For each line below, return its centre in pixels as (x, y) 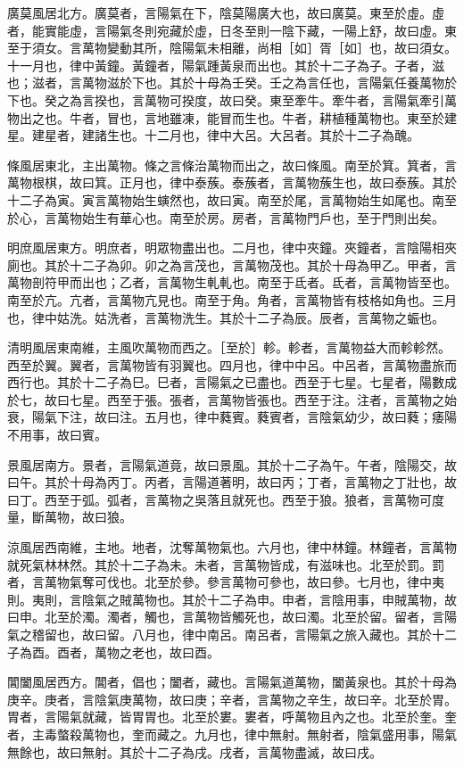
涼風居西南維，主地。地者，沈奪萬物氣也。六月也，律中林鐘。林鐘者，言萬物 (232, 547)
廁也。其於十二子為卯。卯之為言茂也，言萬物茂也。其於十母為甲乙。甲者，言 (232, 264)
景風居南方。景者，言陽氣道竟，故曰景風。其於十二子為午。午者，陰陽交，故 (232, 464)
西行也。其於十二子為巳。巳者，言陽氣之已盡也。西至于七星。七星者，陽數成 (232, 382)
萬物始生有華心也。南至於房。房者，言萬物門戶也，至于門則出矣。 (250, 217)
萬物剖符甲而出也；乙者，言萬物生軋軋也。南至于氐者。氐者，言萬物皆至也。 (232, 282)
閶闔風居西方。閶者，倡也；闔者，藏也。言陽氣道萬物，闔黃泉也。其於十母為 (232, 682)
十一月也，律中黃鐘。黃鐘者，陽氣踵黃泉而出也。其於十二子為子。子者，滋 (226, 65)
